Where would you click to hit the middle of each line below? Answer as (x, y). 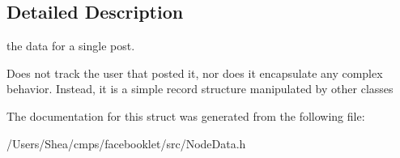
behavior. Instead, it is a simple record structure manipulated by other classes (200, 89)
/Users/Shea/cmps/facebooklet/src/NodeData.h (126, 143)
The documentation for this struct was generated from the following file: (186, 115)
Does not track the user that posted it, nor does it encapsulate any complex (195, 73)
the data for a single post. (71, 46)
